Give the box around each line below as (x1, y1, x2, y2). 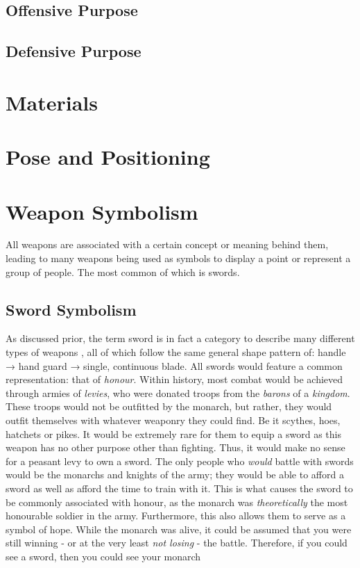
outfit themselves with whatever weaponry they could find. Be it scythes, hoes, (6, 412, 341, 427)
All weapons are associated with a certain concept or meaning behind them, (6, 237, 329, 252)
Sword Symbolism (6, 298, 137, 320)
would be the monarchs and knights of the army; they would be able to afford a (6, 467, 344, 482)
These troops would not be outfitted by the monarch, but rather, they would (6, 399, 332, 414)
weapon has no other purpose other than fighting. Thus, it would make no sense (6, 440, 345, 455)
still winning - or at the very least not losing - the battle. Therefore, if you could (6, 535, 348, 550)
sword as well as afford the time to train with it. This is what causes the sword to (6, 480, 353, 495)
